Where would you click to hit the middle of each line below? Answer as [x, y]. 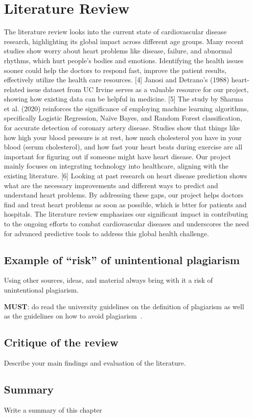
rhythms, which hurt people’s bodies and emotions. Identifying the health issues [124, 60]
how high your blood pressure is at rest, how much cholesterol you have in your [123, 137]
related [14, 89]
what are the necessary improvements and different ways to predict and [111, 185]
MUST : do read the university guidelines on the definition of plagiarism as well [124, 306]
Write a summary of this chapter [53, 409]
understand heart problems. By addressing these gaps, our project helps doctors [124, 195]
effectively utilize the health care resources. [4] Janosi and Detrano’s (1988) [117, 80]
